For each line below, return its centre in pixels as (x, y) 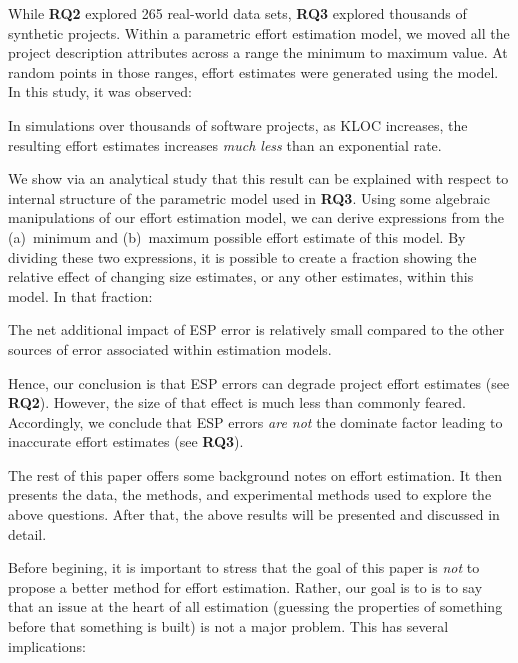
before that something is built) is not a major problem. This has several (228, 626)
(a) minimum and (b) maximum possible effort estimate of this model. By (237, 236)
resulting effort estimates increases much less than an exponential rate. (225, 144)
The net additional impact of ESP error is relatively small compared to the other (256, 329)
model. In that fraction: (80, 295)
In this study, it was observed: (100, 91)
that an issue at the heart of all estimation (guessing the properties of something (255, 606)
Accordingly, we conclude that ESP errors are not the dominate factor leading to (255, 421)
